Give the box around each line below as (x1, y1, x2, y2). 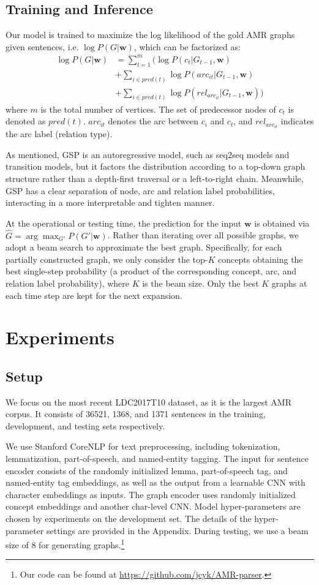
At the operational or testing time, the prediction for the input (6, 216, 242, 229)
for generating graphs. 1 (39, 537, 125, 551)
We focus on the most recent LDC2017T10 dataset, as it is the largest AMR (6, 395, 291, 408)
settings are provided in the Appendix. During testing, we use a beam (46, 524, 309, 537)
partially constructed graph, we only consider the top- (6, 252, 208, 265)
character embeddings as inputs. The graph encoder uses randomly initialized (6, 488, 296, 500)
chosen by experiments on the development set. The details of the (6, 512, 252, 525)
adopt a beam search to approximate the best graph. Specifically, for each (6, 241, 282, 254)
